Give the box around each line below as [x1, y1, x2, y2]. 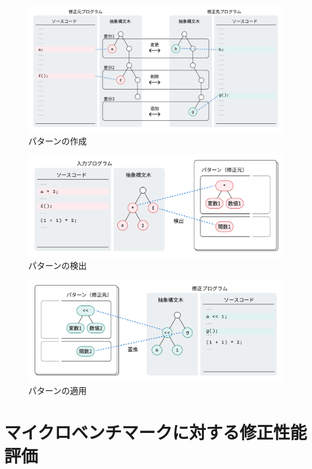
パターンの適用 [28, 384, 87, 396]
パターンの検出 [28, 259, 87, 272]
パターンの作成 [28, 134, 87, 147]
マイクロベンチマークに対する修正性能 [4, 419, 307, 444]
